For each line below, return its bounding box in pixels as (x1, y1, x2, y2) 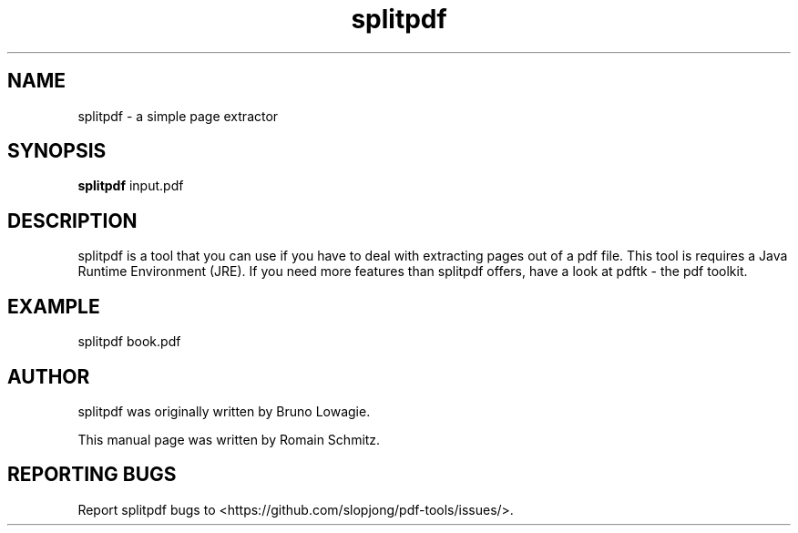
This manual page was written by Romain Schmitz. (77, 431, 381, 447)
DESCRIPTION (7, 209, 138, 232)
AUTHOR (7, 364, 90, 388)
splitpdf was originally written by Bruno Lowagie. (77, 403, 371, 419)
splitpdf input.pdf (77, 178, 184, 194)
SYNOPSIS (7, 139, 107, 163)
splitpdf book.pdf (77, 333, 181, 350)
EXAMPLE (7, 294, 100, 318)
